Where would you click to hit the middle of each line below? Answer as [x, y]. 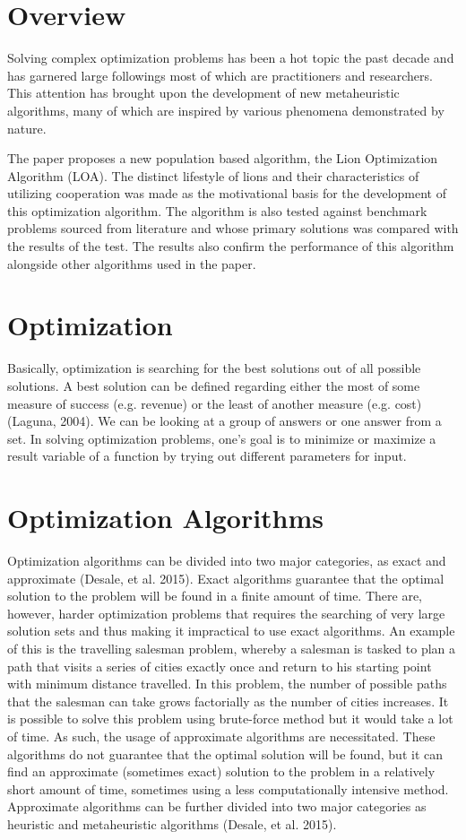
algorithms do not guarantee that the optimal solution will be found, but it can [225, 753]
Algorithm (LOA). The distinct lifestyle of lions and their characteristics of [213, 175]
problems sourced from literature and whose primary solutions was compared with [233, 228]
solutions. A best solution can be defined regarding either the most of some [214, 385]
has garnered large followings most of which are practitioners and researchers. [220, 75]
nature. [27, 128]
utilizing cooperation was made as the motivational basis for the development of [227, 193]
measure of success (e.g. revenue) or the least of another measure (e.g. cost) [215, 403]
